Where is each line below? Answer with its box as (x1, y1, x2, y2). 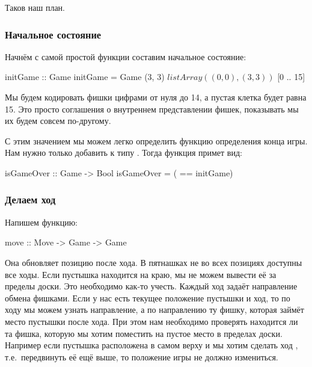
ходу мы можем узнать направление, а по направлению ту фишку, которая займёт (5, 303, 304, 316)
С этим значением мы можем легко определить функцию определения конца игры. (5, 134, 308, 147)
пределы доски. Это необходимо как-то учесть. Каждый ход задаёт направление (5, 280, 298, 292)
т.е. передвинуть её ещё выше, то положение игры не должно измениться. (5, 350, 278, 363)
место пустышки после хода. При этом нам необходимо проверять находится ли (5, 315, 298, 327)
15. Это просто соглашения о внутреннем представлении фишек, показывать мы (5, 102, 299, 115)
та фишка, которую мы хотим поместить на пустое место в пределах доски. (5, 327, 283, 339)
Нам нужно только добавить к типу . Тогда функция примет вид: (5, 146, 242, 159)
